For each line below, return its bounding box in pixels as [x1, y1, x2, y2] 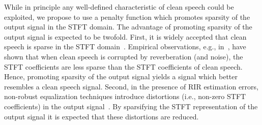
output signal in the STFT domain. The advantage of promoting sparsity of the [4, 21, 252, 32]
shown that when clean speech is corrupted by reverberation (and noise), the [4, 51, 243, 61]
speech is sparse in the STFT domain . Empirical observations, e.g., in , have [4, 41, 246, 52]
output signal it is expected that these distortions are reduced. [4, 111, 199, 121]
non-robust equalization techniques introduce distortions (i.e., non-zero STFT [4, 91, 246, 102]
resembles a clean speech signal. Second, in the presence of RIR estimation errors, [4, 81, 258, 91]
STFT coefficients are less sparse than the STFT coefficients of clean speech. [4, 61, 243, 72]
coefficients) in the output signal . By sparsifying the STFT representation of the [4, 101, 258, 111]
